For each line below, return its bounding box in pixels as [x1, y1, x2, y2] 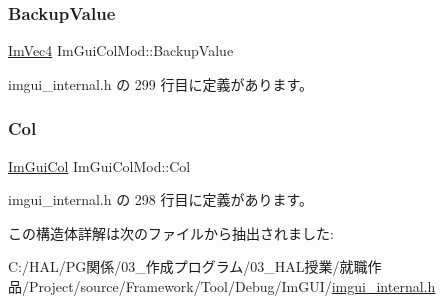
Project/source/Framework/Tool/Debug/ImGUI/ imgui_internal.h [28, 276, 436, 296]
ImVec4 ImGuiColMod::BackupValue [8, 40, 234, 61]
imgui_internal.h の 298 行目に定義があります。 [8, 189, 314, 210]
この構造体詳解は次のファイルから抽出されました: [8, 222, 334, 243]
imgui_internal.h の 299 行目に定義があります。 [8, 73, 314, 94]
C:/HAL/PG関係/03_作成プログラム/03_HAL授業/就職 [8, 256, 368, 277]
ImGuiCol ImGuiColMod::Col [8, 155, 191, 176]
